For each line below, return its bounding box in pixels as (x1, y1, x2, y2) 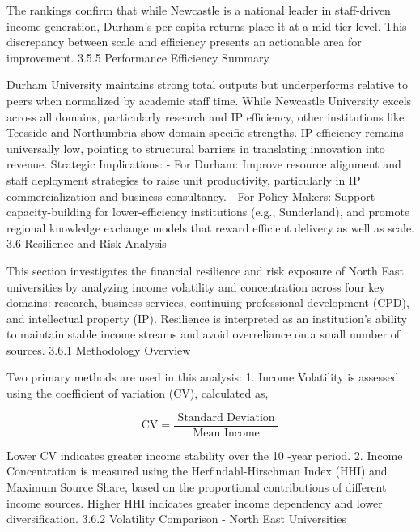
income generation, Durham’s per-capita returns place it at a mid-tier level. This (6, 17, 407, 34)
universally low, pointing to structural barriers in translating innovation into (6, 139, 385, 156)
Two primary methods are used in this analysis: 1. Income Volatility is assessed (6, 368, 399, 385)
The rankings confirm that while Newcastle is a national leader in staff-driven (6, 2, 391, 18)
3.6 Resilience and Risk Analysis (6, 235, 167, 252)
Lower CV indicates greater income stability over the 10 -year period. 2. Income (6, 446, 403, 463)
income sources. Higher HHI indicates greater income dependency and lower (6, 494, 383, 511)
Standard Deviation (177, 411, 275, 423)
